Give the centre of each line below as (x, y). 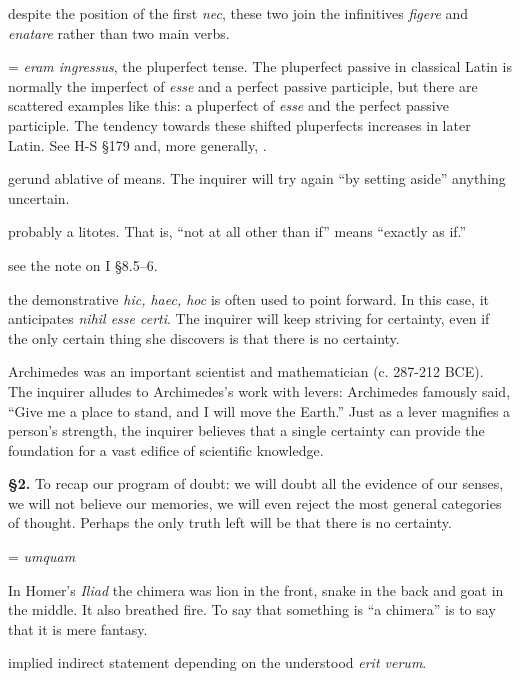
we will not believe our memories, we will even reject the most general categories (255, 502)
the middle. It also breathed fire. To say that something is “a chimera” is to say (252, 609)
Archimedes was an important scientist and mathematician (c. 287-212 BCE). (246, 371)
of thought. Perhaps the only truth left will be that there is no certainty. (230, 522)
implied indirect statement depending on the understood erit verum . (217, 662)
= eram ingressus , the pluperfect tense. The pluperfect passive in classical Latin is (260, 66)
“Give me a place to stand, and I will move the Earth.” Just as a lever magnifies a (259, 410)
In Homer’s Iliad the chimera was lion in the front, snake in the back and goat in (256, 589)
